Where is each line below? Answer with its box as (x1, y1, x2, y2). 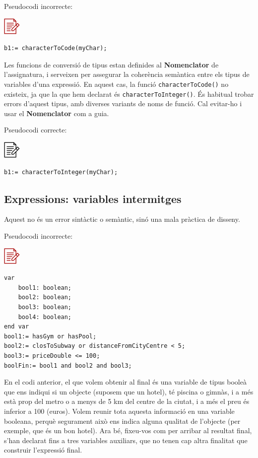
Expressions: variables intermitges (4, 191, 182, 206)
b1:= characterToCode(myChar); (4, 45, 107, 52)
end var (4, 323, 29, 330)
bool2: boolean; (18, 294, 72, 301)
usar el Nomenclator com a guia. (4, 108, 109, 118)
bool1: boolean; (18, 284, 72, 291)
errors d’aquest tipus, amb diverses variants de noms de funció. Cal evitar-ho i (4, 98, 242, 109)
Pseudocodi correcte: (4, 125, 67, 135)
